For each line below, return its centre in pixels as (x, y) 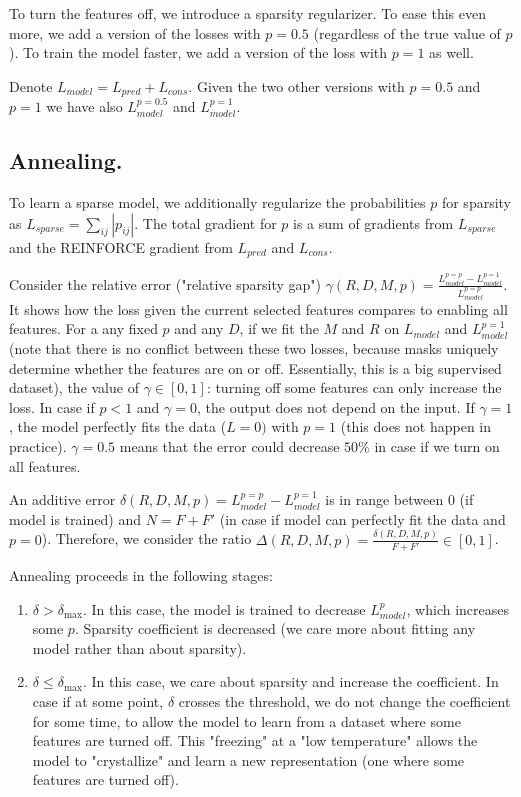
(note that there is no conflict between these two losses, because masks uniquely (254, 348)
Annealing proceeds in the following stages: (141, 574)
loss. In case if (52, 406)
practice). (38, 445)
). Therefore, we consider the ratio (146, 538)
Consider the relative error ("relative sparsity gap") (165, 283)
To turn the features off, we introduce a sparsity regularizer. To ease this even (248, 13)
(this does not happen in (415, 426)
